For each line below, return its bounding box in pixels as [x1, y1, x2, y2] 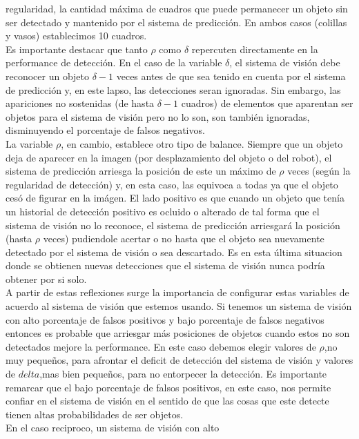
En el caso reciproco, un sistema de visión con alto [6, 420, 220, 435]
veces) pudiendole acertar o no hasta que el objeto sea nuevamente [43, 231, 324, 246]
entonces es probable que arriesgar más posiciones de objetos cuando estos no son [6, 326, 350, 340]
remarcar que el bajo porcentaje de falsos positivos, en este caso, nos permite [6, 380, 331, 394]
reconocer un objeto [6, 68, 90, 83]
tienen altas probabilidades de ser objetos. [6, 407, 184, 421]
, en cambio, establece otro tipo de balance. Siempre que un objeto [61, 136, 343, 150]
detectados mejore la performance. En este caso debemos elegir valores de [6, 339, 316, 353]
